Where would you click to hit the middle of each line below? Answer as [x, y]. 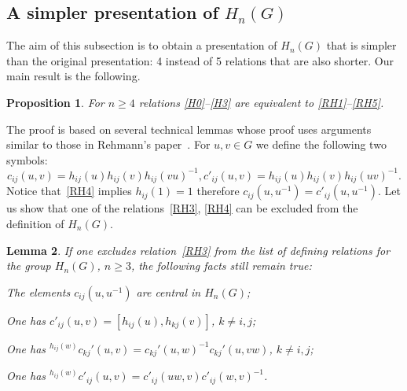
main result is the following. [73, 76]
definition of [35, 223]
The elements [38, 291]
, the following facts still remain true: [221, 266]
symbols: [27, 159]
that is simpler [361, 45]
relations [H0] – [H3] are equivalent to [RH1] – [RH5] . [261, 102]
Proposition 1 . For [55, 102]
